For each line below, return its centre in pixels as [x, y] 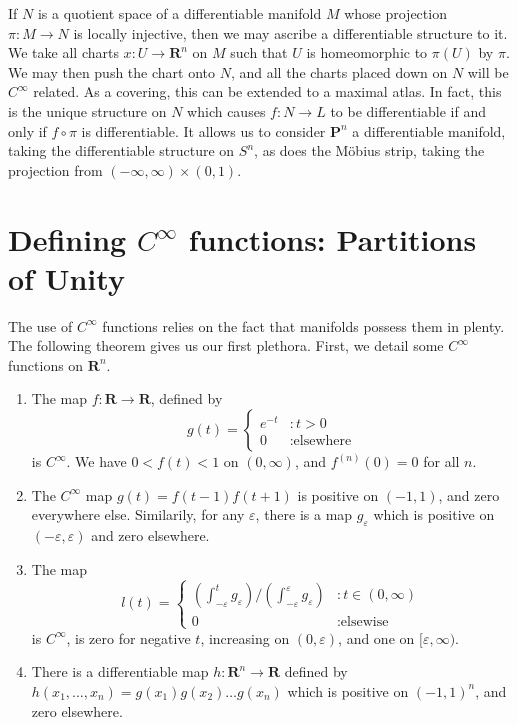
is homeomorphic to [367, 52]
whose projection [395, 13]
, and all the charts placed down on [339, 71]
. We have [96, 461]
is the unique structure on [87, 110]
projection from [55, 169]
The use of [40, 325]
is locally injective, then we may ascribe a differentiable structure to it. [290, 32]
